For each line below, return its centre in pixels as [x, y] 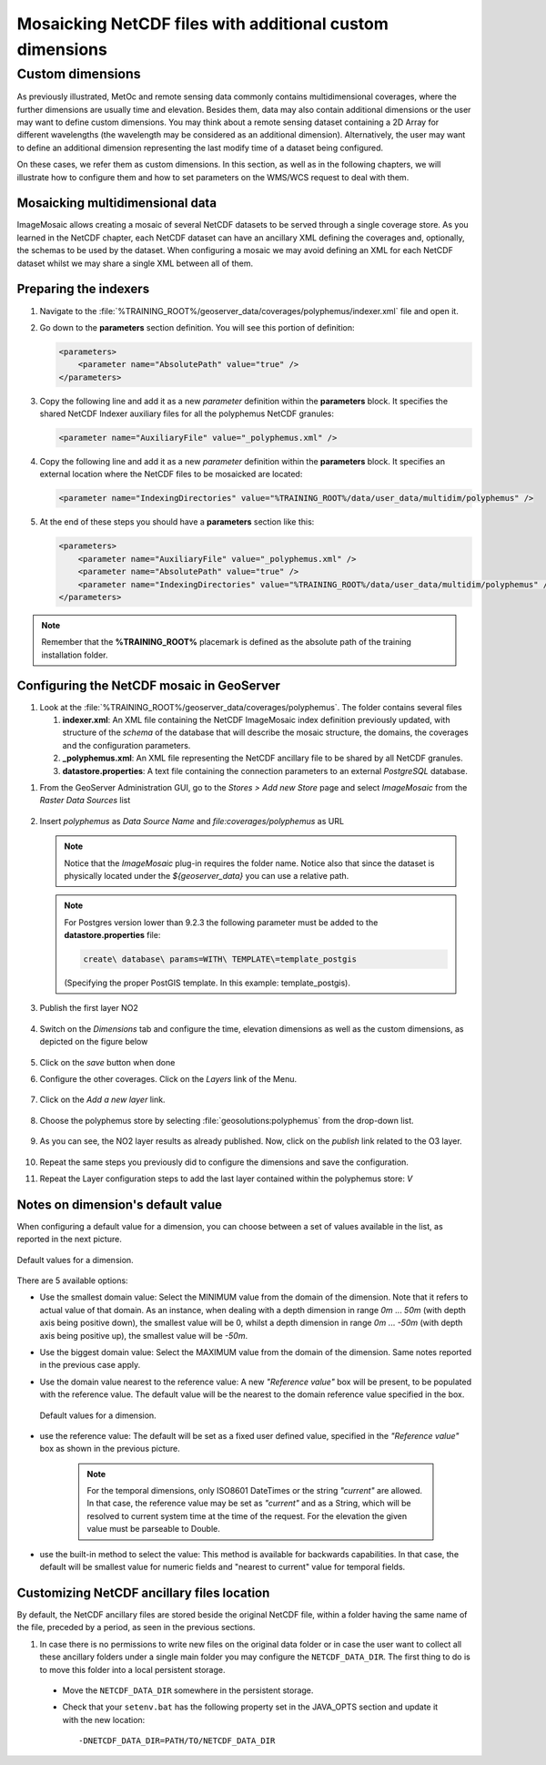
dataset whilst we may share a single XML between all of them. [135, 263]
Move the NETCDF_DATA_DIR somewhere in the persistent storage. [188, 1690]
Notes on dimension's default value [120, 1204]
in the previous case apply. [90, 1365]
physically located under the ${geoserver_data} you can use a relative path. [207, 875]
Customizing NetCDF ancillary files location [143, 1592]
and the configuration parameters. [126, 745]
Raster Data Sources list [85, 801]
